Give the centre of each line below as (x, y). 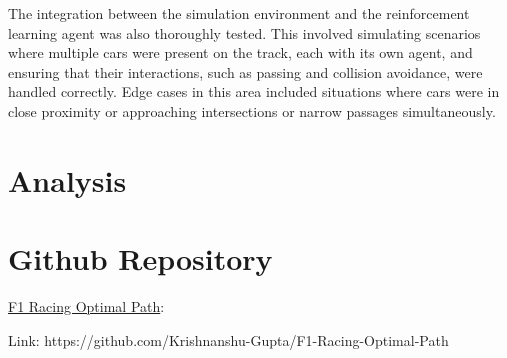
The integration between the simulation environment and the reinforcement (239, 13)
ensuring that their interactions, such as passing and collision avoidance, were (245, 71)
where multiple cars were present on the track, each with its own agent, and (240, 52)
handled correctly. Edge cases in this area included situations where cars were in (254, 91)
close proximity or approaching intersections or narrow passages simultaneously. (252, 110)
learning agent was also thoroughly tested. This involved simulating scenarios (244, 32)
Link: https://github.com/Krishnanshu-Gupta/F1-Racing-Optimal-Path (228, 339)
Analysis (67, 179)
